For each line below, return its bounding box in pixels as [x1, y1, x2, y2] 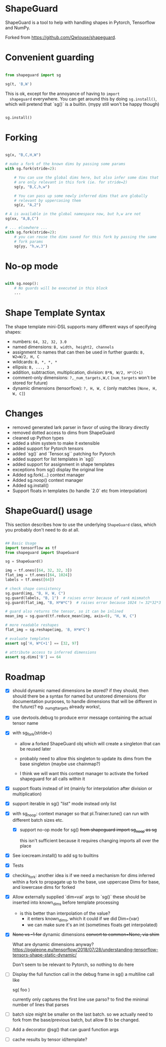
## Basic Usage [5, 540, 37, 546]
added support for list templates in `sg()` [12, 456, 95, 462]
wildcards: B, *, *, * [12, 358, 58, 364]
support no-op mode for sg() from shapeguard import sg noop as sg [19, 827, 157, 834]
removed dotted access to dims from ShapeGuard [12, 430, 115, 436]
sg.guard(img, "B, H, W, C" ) [5, 591, 66, 596]
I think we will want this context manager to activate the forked [19, 771, 149, 777]
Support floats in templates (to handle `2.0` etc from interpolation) [12, 488, 148, 494]
